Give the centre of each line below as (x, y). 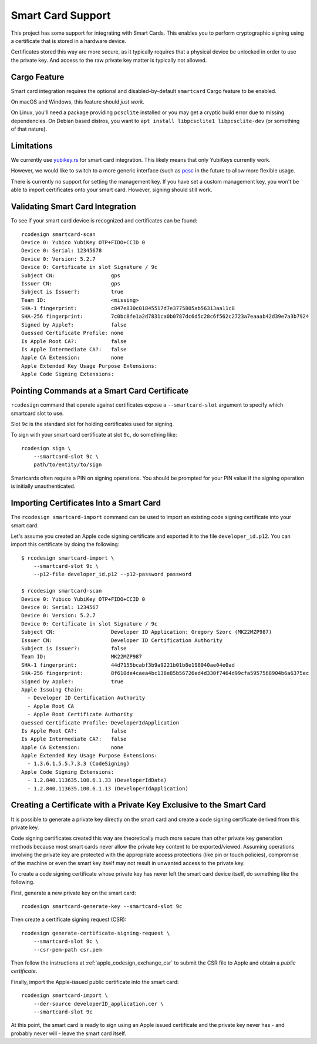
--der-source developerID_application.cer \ (98, 1004)
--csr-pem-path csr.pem (68, 950)
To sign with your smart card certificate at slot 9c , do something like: (94, 435)
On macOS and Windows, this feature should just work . (78, 102)
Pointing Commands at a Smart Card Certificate (100, 391)
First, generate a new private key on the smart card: (73, 893)
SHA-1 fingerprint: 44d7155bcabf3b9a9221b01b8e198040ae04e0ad (128, 665)
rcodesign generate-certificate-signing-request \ (96, 933)
